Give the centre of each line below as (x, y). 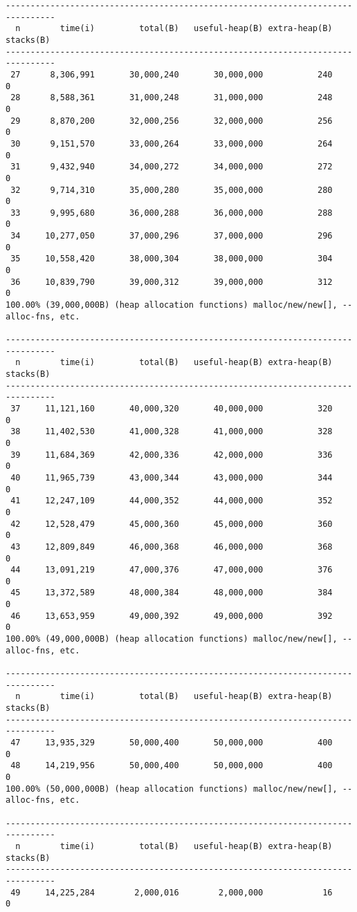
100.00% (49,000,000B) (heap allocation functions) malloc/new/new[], (172, 639)
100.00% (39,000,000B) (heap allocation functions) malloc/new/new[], (172, 305)
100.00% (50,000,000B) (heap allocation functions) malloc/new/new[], (172, 789)
